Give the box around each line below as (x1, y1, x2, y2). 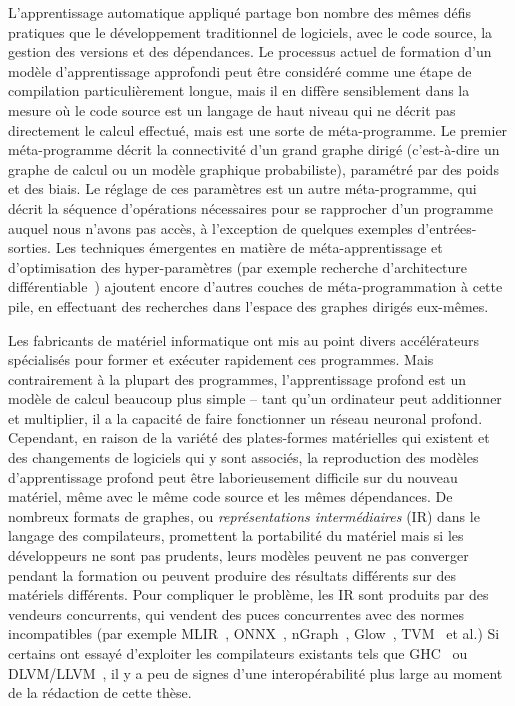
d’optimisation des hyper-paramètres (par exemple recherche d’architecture (8, 256, 468, 277)
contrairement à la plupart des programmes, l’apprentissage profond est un (8, 368, 467, 389)
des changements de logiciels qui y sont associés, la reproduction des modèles (8, 447, 479, 468)
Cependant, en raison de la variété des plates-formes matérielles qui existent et (8, 427, 490, 448)
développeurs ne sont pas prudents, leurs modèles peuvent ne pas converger (8, 545, 469, 566)
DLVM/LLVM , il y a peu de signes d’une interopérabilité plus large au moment (8, 662, 503, 683)
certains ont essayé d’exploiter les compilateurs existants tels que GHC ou (8, 643, 468, 663)
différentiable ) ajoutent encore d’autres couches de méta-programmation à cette (8, 276, 503, 297)
